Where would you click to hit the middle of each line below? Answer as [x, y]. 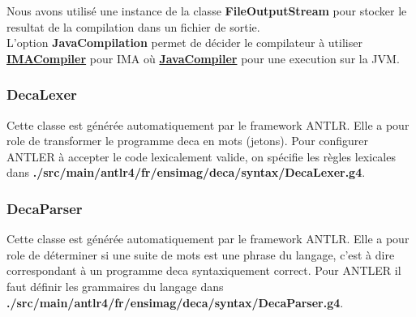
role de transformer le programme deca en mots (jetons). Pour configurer [188, 141]
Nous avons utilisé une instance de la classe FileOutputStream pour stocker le [207, 11]
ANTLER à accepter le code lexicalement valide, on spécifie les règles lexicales [201, 156]
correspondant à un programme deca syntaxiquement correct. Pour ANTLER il [204, 270]
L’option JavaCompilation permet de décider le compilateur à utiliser [184, 43]
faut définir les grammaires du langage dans [115, 286]
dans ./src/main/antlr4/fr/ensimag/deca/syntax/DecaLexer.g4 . [186, 172]
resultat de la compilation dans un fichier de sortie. [133, 26]
